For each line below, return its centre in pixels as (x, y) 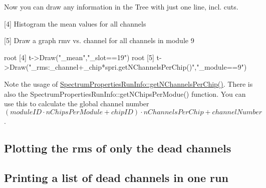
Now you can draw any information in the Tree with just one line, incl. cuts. (121, 7)
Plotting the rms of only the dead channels (118, 148)
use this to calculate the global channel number (77, 104)
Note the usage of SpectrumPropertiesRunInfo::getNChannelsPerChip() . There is (128, 83)
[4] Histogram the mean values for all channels (75, 23)
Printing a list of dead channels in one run (116, 177)
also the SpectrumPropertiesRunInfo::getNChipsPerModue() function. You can (125, 93)
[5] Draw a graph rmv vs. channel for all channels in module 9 (99, 40)
